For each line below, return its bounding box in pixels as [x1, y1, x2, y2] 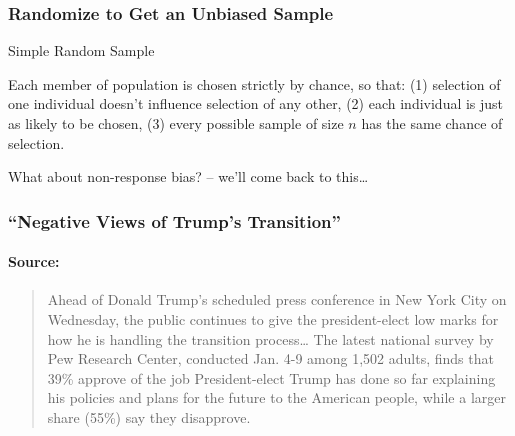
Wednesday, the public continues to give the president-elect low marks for [47, 309, 499, 330]
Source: [8, 251, 60, 272]
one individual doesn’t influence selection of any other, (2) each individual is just [8, 93, 504, 114]
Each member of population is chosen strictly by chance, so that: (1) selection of [8, 73, 501, 94]
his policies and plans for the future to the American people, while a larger [47, 387, 506, 408]
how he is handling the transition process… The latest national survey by [47, 328, 494, 349]
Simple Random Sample [8, 40, 155, 61]
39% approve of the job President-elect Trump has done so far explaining [47, 367, 496, 388]
